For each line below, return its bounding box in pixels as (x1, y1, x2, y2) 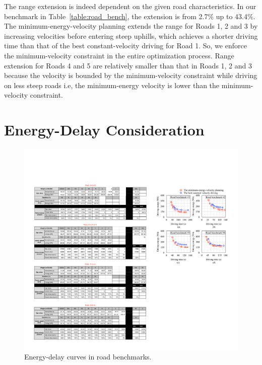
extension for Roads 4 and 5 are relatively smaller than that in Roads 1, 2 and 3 (4, 60, 252, 70)
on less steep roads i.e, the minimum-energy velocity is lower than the (4, 80, 220, 90)
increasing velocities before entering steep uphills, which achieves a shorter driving (4, 30, 258, 41)
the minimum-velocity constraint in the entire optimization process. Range (4, 50, 234, 60)
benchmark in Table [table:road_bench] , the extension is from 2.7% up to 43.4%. (4, 11, 255, 21)
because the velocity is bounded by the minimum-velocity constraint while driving (4, 70, 257, 81)
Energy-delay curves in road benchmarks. (24, 351, 152, 362)
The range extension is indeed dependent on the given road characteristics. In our (4, 1, 256, 11)
